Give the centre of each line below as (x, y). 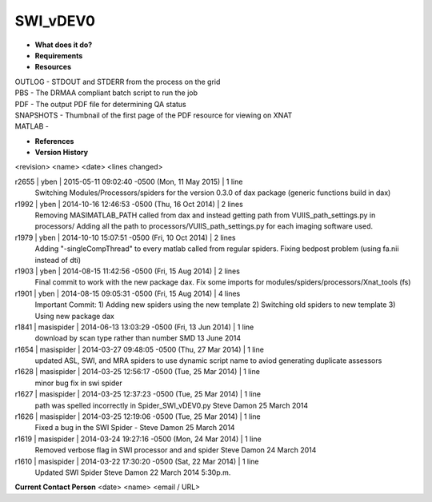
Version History (61, 153)
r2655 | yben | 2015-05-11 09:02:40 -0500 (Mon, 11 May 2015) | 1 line (129, 181)
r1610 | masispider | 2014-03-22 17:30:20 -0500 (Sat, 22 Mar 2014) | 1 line (137, 461)
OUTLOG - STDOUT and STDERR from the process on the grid (118, 82)
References (54, 141)
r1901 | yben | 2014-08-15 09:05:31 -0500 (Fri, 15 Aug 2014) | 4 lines (128, 293)
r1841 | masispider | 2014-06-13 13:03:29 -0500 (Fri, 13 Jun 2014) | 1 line (134, 327)
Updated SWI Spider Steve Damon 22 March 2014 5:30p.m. (133, 472)
